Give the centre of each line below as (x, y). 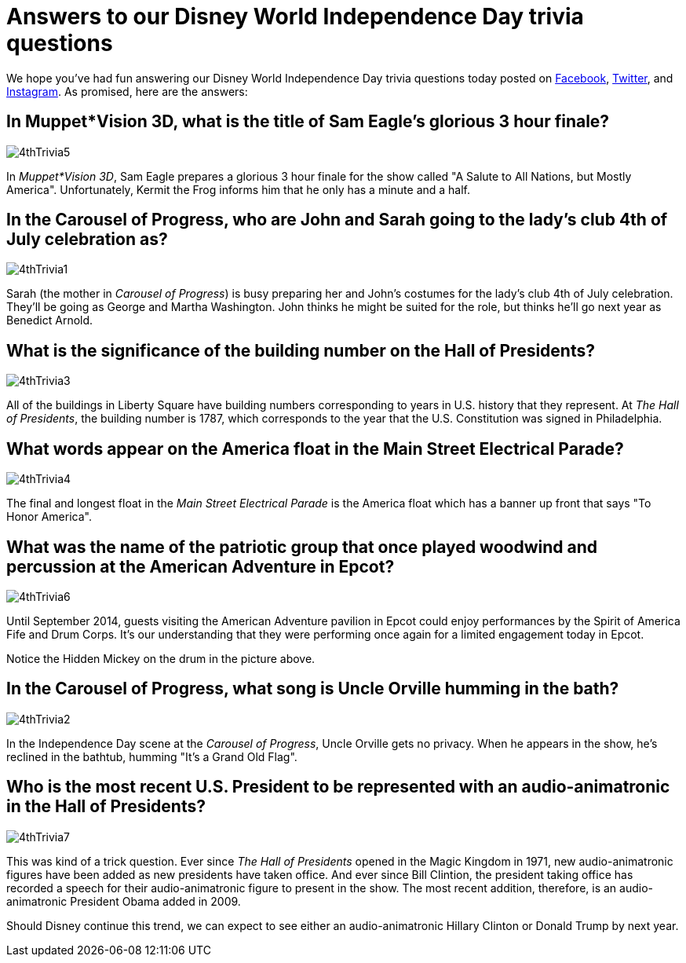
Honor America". (49, 517)
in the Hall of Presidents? (106, 807)
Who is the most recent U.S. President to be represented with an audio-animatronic (338, 787)
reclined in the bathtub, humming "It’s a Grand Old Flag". (152, 756)
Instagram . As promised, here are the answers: (127, 91)
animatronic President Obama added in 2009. (124, 901)
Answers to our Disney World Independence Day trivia (295, 16)
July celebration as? (87, 240)
